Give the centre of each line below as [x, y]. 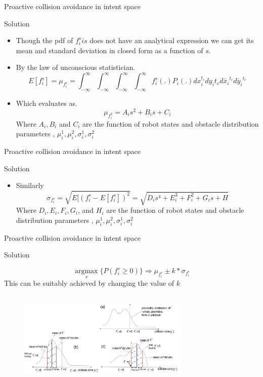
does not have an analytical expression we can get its [172, 40]
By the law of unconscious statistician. [76, 67]
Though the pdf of [45, 40]
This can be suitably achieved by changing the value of [89, 283]
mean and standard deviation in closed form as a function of [109, 50]
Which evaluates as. [47, 103]
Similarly [30, 185]
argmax [86, 271]
